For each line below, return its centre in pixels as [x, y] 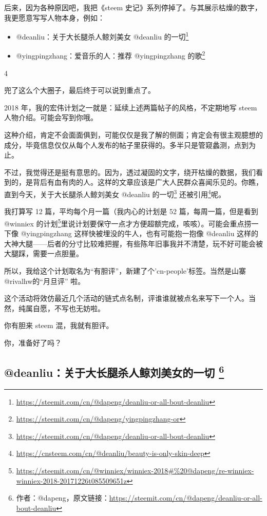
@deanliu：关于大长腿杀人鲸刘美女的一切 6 [114, 371]
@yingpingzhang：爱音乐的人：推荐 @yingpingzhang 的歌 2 [111, 55]
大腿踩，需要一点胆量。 [44, 253]
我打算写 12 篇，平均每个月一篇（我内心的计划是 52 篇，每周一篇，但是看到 [131, 211]
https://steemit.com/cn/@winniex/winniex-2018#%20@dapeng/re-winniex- [135, 471]
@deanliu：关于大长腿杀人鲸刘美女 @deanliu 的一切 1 [102, 36]
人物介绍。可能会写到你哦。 [51, 117]
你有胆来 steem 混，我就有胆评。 [59, 325]
